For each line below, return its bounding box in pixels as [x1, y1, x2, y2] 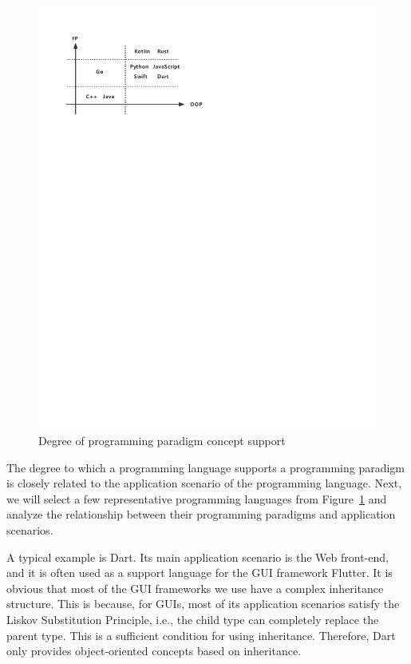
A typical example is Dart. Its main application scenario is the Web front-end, [6, 548, 389, 565]
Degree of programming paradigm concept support [38, 432, 286, 449]
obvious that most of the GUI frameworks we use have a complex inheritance [6, 579, 384, 596]
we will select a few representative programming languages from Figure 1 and [6, 490, 387, 507]
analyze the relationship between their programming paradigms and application [6, 506, 396, 523]
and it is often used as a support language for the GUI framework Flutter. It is [6, 564, 393, 581]
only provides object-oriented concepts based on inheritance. [6, 642, 302, 659]
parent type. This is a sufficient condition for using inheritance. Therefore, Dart [6, 626, 396, 643]
